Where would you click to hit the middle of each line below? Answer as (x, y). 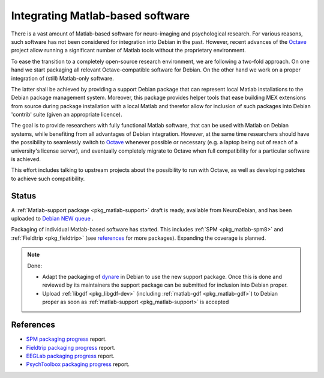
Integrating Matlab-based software (100, 16)
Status (24, 196)
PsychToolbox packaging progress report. (78, 364)
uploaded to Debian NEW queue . (52, 219)
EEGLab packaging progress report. (70, 356)
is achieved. (26, 159)
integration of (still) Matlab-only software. (62, 78)
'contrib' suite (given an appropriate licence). (67, 115)
